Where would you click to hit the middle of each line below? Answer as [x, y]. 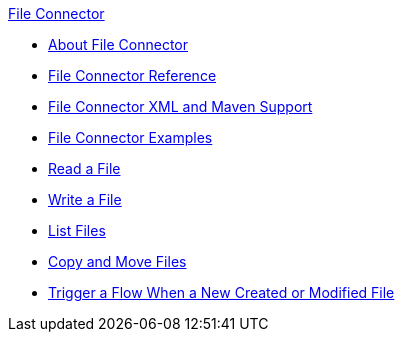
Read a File [84, 168]
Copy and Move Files [117, 261]
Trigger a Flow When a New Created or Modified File [221, 292]
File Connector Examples [130, 137]
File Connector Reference [132, 75]
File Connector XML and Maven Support [180, 106]
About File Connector [118, 44]
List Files [77, 230]
